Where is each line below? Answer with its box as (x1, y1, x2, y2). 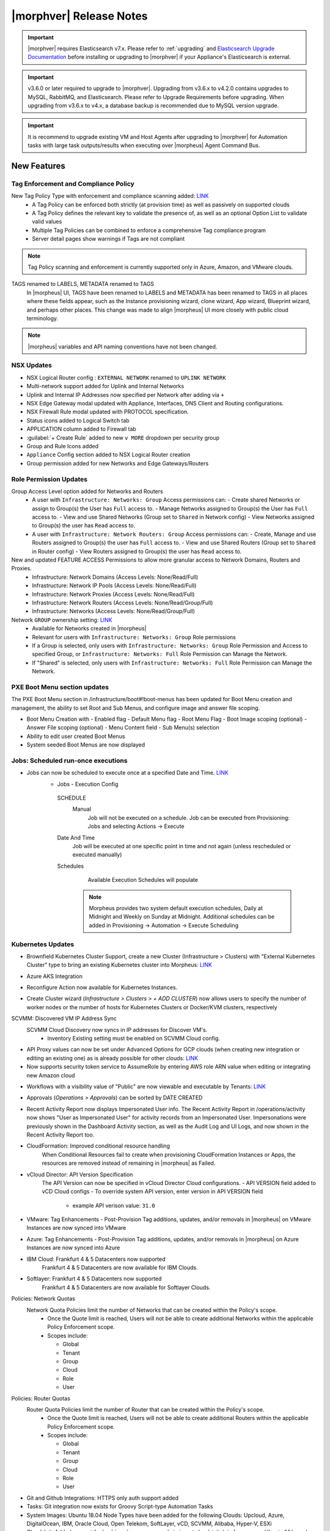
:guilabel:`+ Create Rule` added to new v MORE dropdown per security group (26, 434, 220, 441)
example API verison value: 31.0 (72, 1202, 155, 1209)
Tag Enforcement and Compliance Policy (11, 179, 134, 188)
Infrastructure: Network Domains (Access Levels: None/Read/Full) (32, 573, 199, 581)
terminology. (26, 314, 59, 322)
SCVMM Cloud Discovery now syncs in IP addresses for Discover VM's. (26, 1026, 208, 1033)
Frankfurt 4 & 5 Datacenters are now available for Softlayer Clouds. (42, 1284, 211, 1291)
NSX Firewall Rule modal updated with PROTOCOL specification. (26, 408, 189, 416)
